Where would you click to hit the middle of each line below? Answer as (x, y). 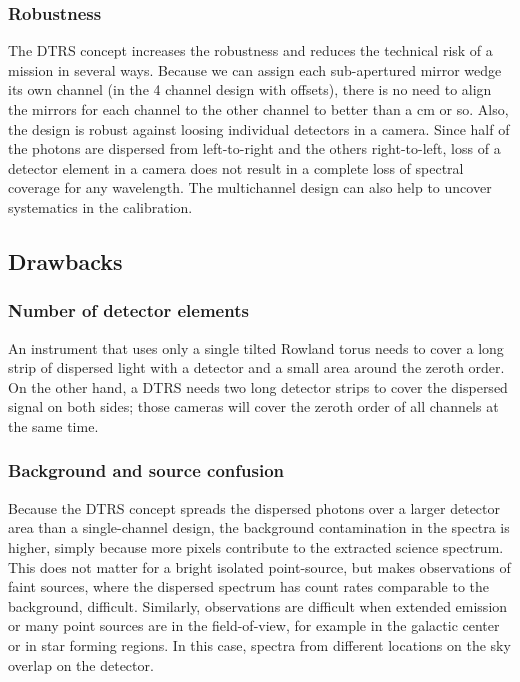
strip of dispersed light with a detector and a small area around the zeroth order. (256, 367)
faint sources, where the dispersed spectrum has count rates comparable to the (249, 586)
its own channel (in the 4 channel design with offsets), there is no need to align (250, 89)
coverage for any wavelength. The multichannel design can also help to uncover (250, 187)
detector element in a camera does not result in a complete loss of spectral (236, 167)
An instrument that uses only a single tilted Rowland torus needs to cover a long (256, 347)
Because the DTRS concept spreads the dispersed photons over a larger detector (254, 507)
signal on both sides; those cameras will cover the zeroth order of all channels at (253, 406)
